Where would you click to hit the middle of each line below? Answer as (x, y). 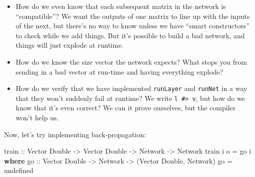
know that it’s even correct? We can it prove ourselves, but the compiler (126, 108)
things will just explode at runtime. (70, 45)
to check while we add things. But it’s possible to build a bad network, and (130, 35)
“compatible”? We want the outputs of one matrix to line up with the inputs (133, 16)
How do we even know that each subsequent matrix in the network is (121, 6)
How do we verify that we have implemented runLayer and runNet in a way (131, 88)
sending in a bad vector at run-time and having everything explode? (119, 71)
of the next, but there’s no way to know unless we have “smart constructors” (132, 26)
